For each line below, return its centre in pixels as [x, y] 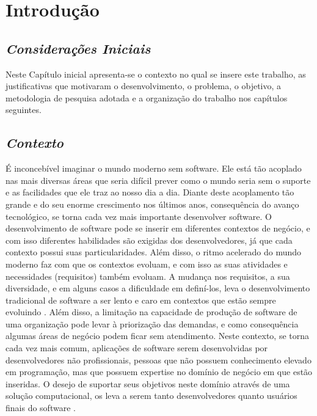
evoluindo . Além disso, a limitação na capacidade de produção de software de [151, 312]
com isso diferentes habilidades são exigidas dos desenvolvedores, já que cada [149, 240]
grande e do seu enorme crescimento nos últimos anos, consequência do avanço [152, 204]
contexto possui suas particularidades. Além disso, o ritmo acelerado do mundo [154, 252]
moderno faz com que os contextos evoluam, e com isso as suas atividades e [147, 264]
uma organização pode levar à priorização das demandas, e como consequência [152, 323]
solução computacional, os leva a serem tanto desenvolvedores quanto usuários [151, 396]
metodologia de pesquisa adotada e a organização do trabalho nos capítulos [147, 97]
